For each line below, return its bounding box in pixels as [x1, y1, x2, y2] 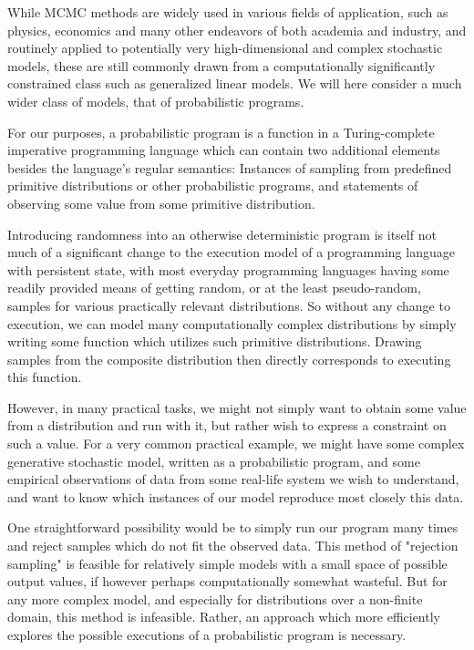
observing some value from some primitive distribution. [7, 193, 315, 212]
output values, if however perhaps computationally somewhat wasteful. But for [7, 572, 448, 591]
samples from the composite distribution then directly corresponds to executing [7, 349, 451, 368]
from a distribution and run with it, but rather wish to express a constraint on [7, 416, 447, 435]
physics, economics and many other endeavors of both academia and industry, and [7, 20, 467, 39]
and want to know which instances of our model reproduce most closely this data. [7, 487, 464, 506]
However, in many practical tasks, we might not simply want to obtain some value [7, 397, 467, 417]
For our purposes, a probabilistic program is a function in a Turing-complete [7, 122, 435, 141]
